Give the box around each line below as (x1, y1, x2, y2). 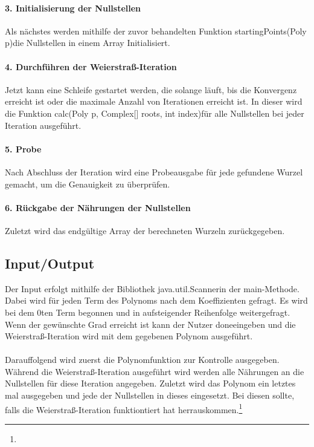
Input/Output (5, 253, 95, 272)
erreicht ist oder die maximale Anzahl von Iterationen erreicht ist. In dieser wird (5, 95, 303, 108)
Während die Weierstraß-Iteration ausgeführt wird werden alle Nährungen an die (5, 365, 304, 377)
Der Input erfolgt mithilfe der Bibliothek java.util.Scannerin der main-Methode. (5, 282, 300, 295)
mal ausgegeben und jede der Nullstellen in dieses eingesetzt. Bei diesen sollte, (5, 389, 295, 402)
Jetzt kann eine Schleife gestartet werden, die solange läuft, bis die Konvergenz (5, 83, 297, 96)
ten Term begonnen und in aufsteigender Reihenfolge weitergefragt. (41, 305, 290, 318)
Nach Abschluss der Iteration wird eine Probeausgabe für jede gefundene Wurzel (5, 165, 303, 178)
